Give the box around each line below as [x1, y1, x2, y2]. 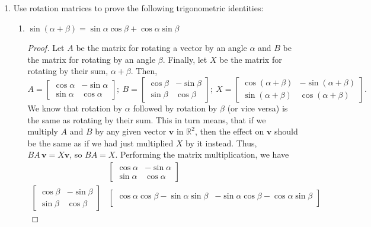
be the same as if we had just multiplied [27, 136, 174, 149]
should [274, 125, 298, 138]
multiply [27, 125, 58, 138]
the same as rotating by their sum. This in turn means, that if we [27, 113, 266, 126]
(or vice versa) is [227, 101, 288, 114]
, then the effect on [194, 125, 264, 138]
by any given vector [95, 125, 167, 138]
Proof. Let [27, 41, 65, 54]
